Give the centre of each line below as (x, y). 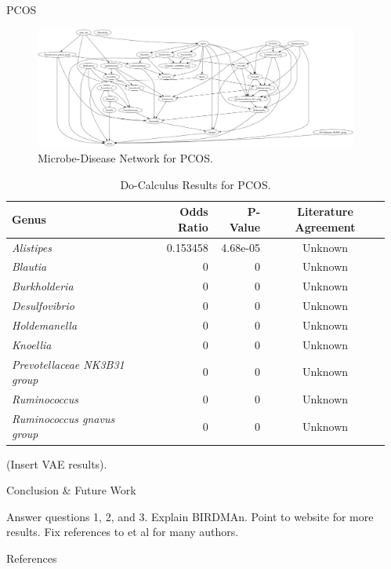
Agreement (325, 226)
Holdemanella (45, 325)
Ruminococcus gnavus (63, 418)
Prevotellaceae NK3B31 (68, 364)
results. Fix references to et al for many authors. (123, 532)
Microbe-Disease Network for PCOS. (125, 157)
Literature (325, 212)
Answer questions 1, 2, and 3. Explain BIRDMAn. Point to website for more (190, 516)
